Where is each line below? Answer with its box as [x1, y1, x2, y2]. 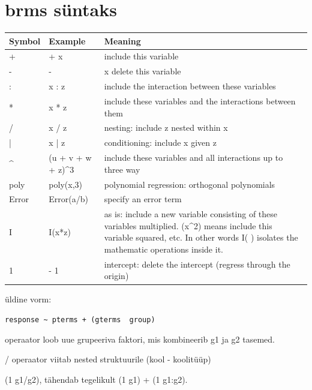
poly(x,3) [49, 178, 82, 190]
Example [49, 34, 86, 47]
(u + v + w [49, 151, 92, 164]
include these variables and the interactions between [104, 95, 296, 107]
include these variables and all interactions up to [104, 151, 283, 164]
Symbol [9, 34, 41, 47]
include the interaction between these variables [104, 80, 276, 92]
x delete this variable [104, 65, 181, 77]
